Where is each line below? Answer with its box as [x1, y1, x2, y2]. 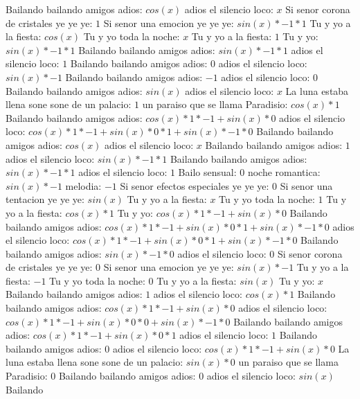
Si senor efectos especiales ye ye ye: [120, 178, 269, 193]
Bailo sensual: [178, 165, 237, 179]
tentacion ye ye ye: [6, 192, 84, 206]
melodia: [65, 178, 102, 193]
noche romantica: [247, 165, 321, 179]
